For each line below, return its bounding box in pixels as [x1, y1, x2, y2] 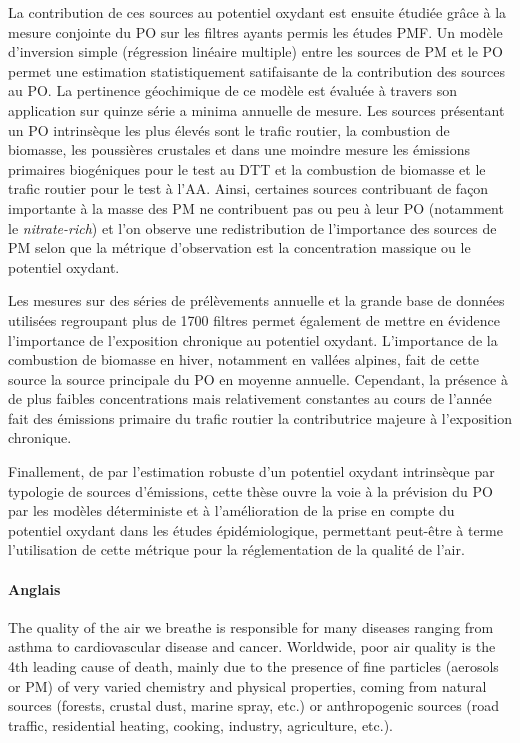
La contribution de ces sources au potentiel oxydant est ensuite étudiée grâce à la [8, 2, 507, 22]
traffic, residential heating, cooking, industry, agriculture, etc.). [8, 714, 394, 735]
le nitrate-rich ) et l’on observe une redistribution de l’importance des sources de [8, 217, 497, 238]
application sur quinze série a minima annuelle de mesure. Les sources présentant [8, 99, 505, 120]
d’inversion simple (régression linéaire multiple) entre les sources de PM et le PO [8, 41, 504, 62]
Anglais [8, 578, 61, 599]
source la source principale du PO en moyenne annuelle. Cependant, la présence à [8, 368, 508, 389]
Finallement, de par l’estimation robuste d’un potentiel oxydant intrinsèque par [8, 461, 495, 482]
